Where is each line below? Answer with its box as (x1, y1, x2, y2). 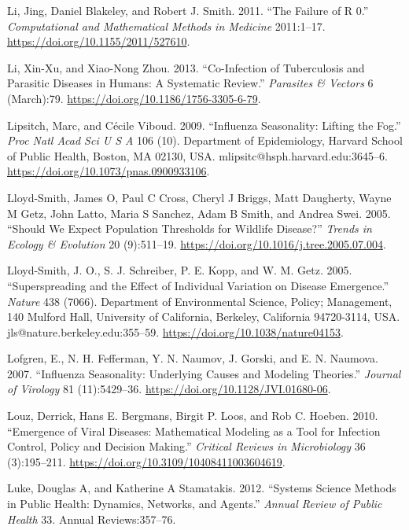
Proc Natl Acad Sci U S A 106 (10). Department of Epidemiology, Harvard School (7, 132, 403, 149)
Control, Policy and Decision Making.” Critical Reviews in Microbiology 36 (7, 438, 366, 455)
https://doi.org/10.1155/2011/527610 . (7, 33, 190, 50)
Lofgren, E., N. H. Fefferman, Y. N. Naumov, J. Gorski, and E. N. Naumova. (7, 350, 378, 366)
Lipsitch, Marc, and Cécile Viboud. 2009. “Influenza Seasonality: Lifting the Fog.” (7, 116, 401, 133)
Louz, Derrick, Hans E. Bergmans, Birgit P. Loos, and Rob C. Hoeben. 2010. (7, 407, 378, 424)
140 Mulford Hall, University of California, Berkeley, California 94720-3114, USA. (7, 308, 400, 325)
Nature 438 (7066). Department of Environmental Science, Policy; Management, (7, 293, 392, 309)
